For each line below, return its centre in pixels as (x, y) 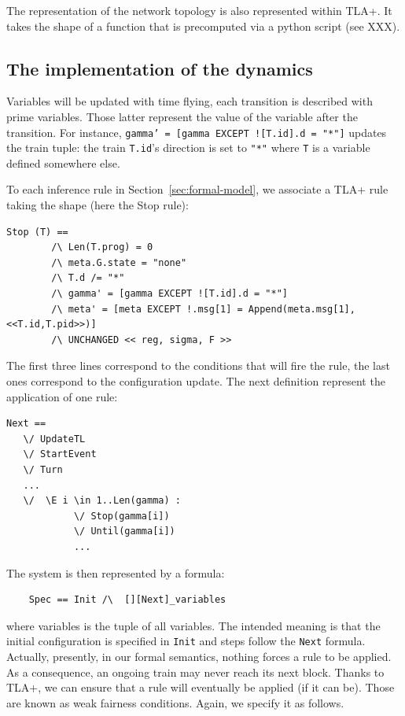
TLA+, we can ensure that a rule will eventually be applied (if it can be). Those (201, 687)
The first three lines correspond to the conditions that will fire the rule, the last (198, 365)
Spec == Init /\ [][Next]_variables (127, 600)
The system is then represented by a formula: (116, 572)
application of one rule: (62, 396)
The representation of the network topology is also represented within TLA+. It (199, 10)
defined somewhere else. (63, 162)
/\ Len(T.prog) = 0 (102, 247)
